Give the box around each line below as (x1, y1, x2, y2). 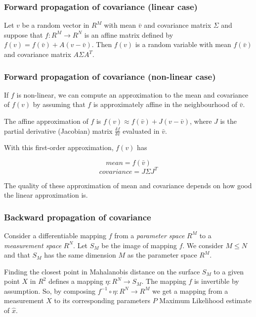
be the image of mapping (101, 240, 177, 250)
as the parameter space (127, 250, 197, 260)
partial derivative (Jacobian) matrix (4, 125, 113, 136)
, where (190, 116, 212, 126)
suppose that (4, 29, 43, 40)
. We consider (182, 240, 223, 250)
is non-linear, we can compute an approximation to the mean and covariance (16, 89, 249, 100)
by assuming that (33, 99, 85, 109)
